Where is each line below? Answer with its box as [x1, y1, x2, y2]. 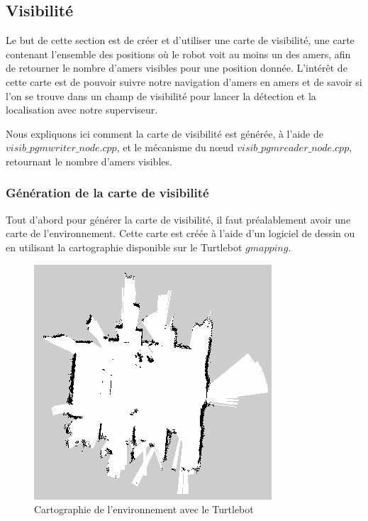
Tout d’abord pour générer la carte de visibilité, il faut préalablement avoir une [6, 212, 351, 226]
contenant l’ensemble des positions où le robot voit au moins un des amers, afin [6, 46, 351, 61]
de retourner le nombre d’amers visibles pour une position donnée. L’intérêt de [6, 60, 347, 75]
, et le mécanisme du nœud [116, 140, 234, 155]
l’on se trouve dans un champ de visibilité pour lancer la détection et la [6, 88, 316, 103]
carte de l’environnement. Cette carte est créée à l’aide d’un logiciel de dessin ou [6, 226, 355, 241]
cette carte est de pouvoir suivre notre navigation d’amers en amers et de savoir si [6, 74, 362, 89]
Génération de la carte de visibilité [6, 184, 209, 202]
